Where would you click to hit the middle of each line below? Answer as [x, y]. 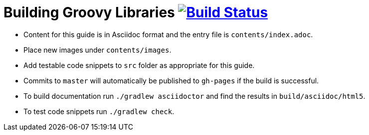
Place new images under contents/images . [97, 50]
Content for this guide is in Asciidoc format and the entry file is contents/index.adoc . [168, 34]
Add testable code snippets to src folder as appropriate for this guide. [139, 65]
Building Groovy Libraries [89, 12]
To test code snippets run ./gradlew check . [99, 111]
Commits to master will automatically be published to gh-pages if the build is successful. [171, 80]
